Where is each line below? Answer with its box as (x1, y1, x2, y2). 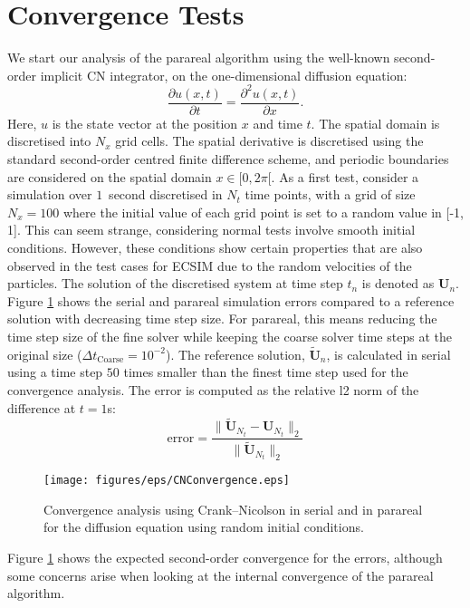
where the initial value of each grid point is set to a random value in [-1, (62, 202, 464, 221)
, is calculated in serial (326, 344, 451, 363)
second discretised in (109, 185, 223, 204)
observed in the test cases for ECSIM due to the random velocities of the (7, 256, 412, 275)
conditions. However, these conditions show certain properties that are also (7, 238, 423, 257)
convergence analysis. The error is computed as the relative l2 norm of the (7, 381, 419, 399)
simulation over (7, 185, 92, 204)
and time (253, 113, 302, 132)
